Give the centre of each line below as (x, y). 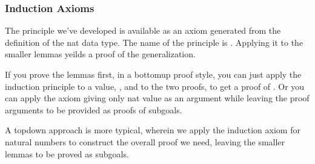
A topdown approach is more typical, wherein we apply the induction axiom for (153, 130)
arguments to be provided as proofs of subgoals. (94, 109)
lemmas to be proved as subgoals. (67, 153)
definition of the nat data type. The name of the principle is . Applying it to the (154, 42)
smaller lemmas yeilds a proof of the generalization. (100, 54)
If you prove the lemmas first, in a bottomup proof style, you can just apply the (153, 74)
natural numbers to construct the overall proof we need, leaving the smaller (145, 141)
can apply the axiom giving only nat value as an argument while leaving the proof (157, 98)
